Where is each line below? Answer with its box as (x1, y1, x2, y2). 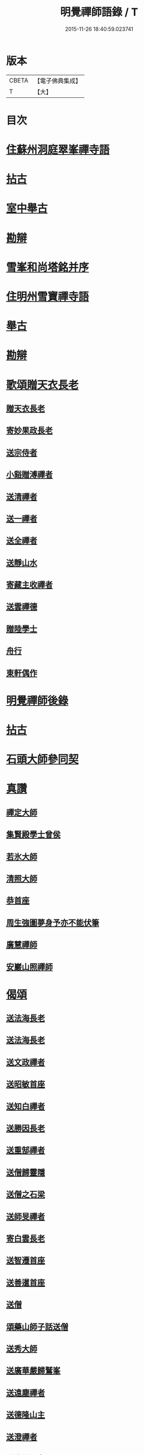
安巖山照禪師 (6, 962, 53, 972)
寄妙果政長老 (6, 426, 53, 436)
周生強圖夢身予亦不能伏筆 (6, 918, 99, 928)
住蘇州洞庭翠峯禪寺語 (6, 143, 110, 157)
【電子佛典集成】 (34, 77, 81, 85)
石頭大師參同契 (6, 753, 79, 766)
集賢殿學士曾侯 (6, 829, 61, 840)
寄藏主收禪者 (6, 580, 53, 590)
